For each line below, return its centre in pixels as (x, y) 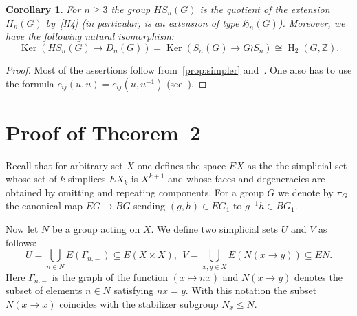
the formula (30, 83)
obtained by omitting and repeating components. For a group (135, 192)
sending (150, 206)
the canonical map (44, 206)
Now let (22, 229)
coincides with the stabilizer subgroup (139, 303)
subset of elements (44, 290)
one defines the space (182, 165)
